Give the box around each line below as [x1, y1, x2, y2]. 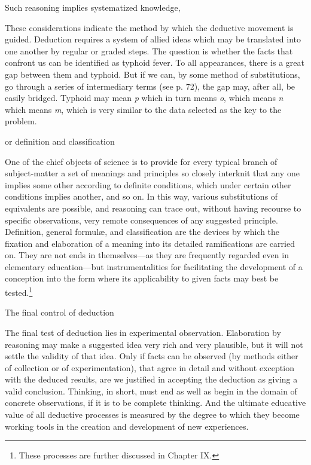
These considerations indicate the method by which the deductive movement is [5, 21, 294, 33]
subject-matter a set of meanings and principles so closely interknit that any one [5, 167, 300, 179]
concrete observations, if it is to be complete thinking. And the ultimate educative [5, 396, 306, 409]
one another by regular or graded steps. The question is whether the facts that [5, 44, 293, 57]
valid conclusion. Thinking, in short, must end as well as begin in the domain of [5, 384, 297, 397]
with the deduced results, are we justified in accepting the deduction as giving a [5, 373, 298, 386]
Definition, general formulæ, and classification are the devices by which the [5, 225, 280, 238]
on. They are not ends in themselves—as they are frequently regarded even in [5, 249, 289, 261]
